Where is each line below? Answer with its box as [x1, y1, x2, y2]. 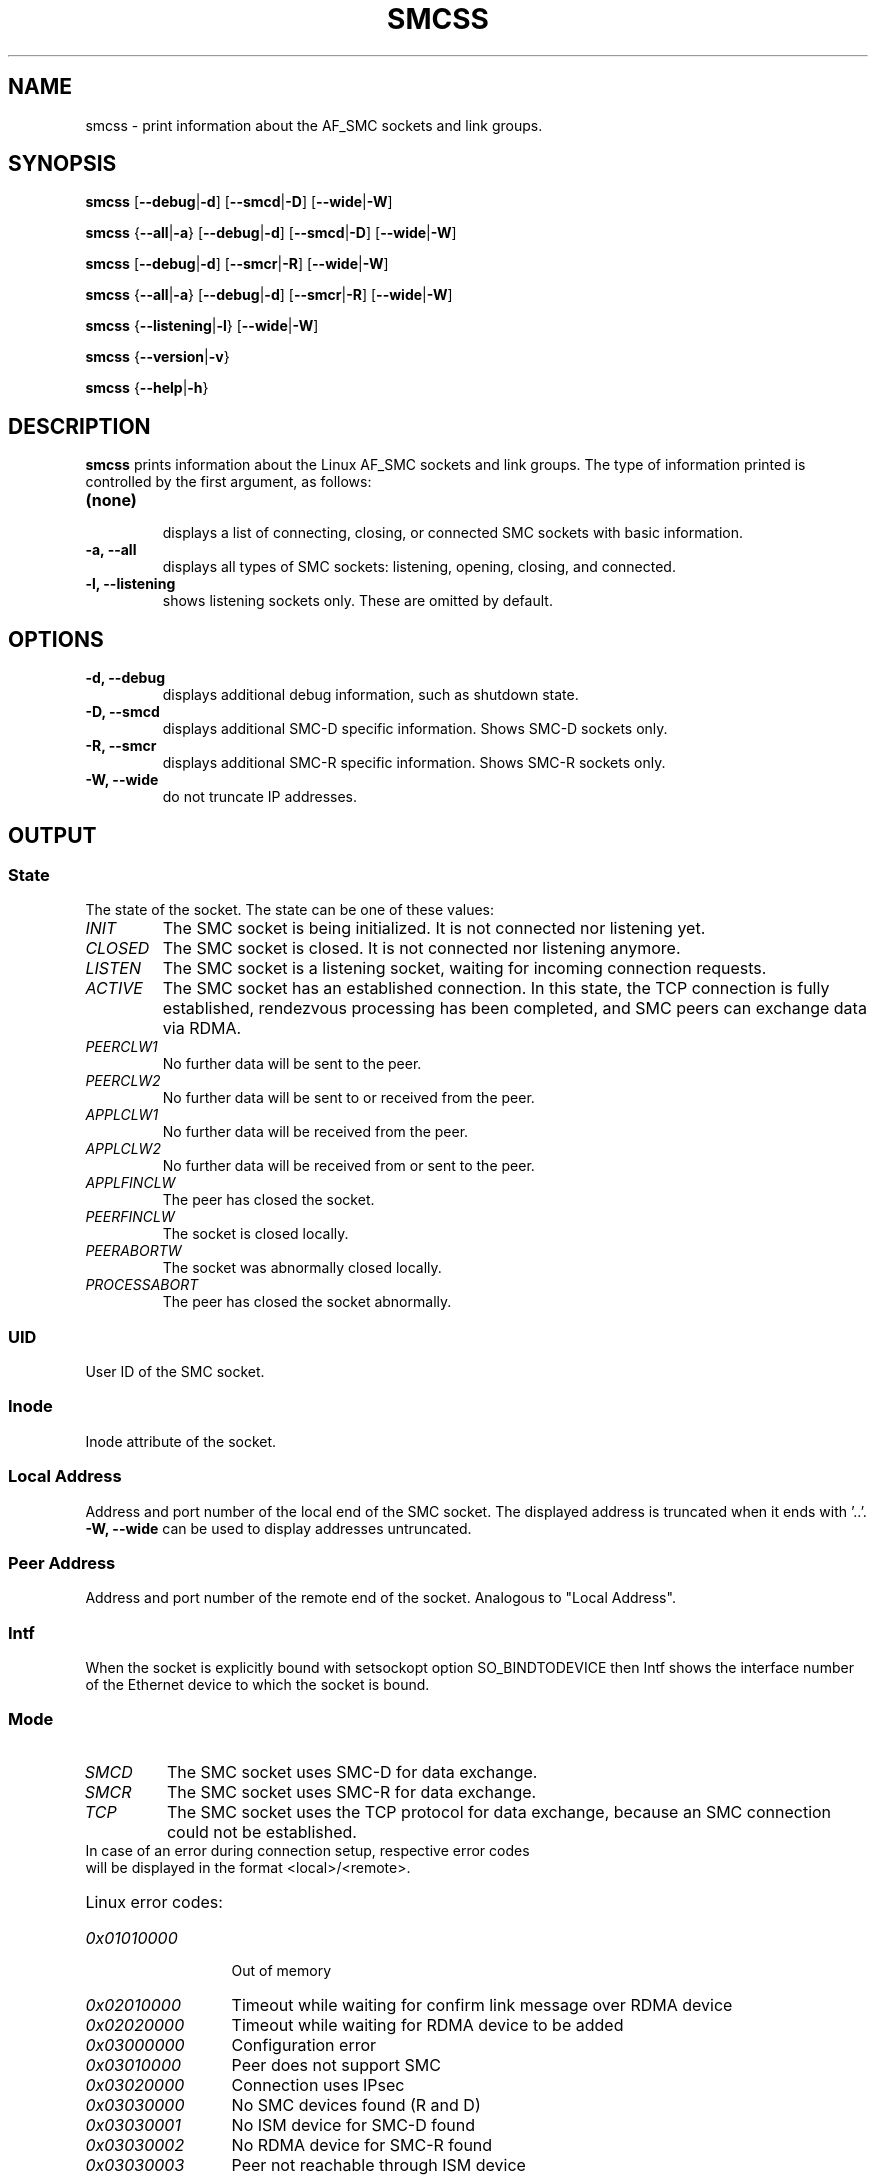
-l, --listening [85, 575, 176, 593]
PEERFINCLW [85, 1208, 175, 1226]
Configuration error [231, 2034, 377, 2055]
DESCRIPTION [8, 413, 151, 439]
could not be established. [166, 1821, 357, 1842]
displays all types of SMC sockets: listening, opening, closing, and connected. [162, 558, 676, 576]
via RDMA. [162, 1018, 242, 1039]
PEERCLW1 [85, 1038, 158, 1056]
